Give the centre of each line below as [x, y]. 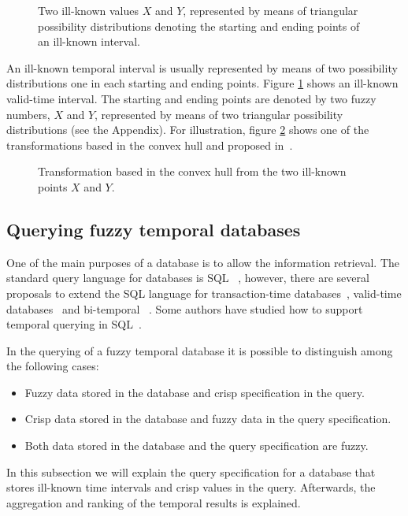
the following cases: [53, 366]
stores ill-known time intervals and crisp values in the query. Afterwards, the [191, 487]
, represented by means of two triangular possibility [219, 114]
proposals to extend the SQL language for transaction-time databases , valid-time [204, 293]
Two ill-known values [89, 10]
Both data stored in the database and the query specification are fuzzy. [197, 445]
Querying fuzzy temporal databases [154, 229]
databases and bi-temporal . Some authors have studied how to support [185, 308]
